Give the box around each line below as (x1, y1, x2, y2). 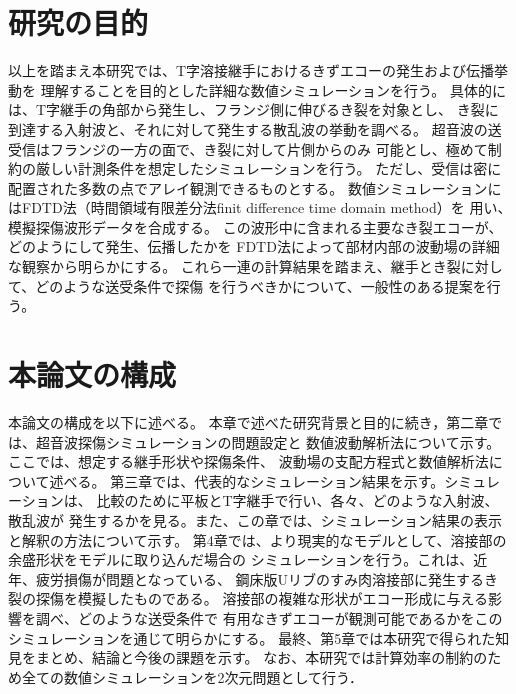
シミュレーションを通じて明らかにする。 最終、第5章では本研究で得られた (8, 627, 496, 648)
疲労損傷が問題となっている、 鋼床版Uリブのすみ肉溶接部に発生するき (35, 568, 499, 589)
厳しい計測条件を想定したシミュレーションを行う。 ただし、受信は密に (35, 158, 502, 179)
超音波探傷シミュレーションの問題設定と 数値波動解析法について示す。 (35, 431, 501, 452)
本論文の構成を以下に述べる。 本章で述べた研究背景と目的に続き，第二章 (8, 411, 489, 432)
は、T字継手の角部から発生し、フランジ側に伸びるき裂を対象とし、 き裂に (8, 99, 499, 120)
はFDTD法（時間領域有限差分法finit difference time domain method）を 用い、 (8, 197, 512, 218)
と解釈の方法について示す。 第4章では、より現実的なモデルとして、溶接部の (8, 529, 507, 550)
